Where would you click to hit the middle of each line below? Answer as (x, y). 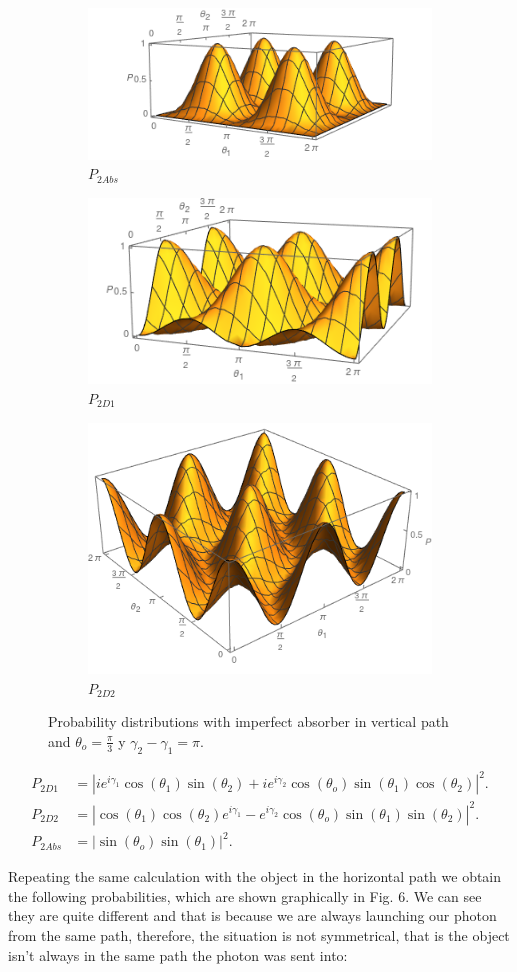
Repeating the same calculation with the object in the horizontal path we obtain (255, 876)
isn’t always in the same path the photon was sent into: (178, 954)
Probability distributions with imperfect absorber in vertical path (248, 721)
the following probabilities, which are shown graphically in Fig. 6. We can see (245, 895)
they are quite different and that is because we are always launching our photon (252, 915)
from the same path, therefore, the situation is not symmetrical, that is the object (259, 934)
